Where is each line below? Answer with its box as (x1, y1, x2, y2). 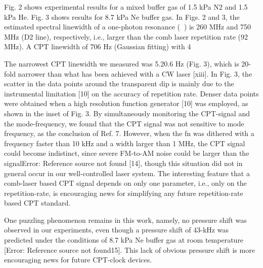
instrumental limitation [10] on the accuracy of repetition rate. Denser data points (4, 88, 259, 98)
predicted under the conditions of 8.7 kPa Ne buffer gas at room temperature (4, 234, 244, 245)
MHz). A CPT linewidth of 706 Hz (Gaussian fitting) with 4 (4, 41, 191, 52)
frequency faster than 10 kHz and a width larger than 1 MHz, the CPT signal (4, 138, 245, 148)
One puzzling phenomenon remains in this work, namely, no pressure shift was (4, 214, 247, 225)
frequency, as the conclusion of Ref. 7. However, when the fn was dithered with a (4, 128, 254, 139)
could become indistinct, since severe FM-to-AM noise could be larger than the (4, 148, 249, 158)
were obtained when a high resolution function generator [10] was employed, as (4, 98, 248, 109)
